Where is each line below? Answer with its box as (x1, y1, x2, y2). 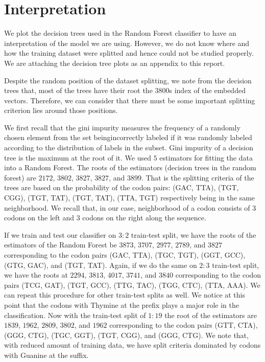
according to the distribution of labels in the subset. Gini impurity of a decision (4, 142, 253, 153)
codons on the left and (4, 212, 74, 223)
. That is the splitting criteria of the (141, 172, 254, 183)
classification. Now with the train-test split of (4, 309, 146, 320)
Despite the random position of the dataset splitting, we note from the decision (4, 75, 252, 85)
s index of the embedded (169, 85, 246, 96)
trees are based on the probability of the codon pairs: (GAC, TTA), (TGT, (4, 182, 239, 193)
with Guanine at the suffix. (4, 349, 89, 360)
